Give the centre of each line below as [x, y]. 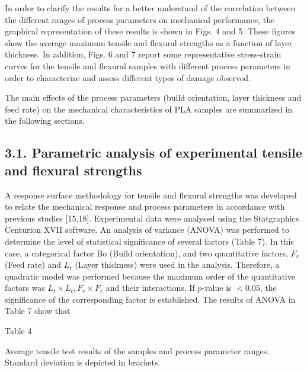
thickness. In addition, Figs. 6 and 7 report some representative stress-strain [143, 54]
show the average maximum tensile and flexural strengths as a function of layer [149, 42]
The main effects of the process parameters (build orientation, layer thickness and [153, 97]
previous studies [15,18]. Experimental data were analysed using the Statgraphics [152, 218]
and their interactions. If [150, 288]
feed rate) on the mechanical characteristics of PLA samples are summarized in [149, 109]
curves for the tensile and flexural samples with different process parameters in [148, 65]
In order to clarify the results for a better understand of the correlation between [150, 8]
